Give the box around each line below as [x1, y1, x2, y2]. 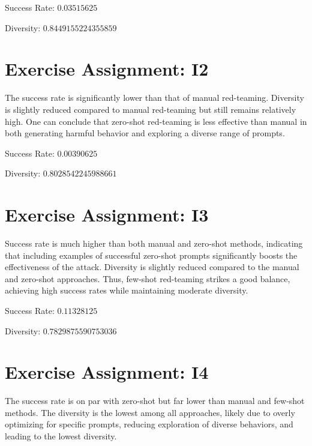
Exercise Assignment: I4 [5, 360, 209, 384]
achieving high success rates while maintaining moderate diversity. [5, 284, 248, 297]
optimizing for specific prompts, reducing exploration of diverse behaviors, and [5, 418, 293, 430]
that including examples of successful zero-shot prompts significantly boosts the [5, 249, 298, 261]
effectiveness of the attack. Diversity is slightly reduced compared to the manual [5, 261, 299, 273]
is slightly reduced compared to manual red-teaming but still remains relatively [5, 103, 296, 115]
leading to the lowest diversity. [5, 430, 117, 442]
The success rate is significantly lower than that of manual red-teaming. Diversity [5, 91, 304, 104]
